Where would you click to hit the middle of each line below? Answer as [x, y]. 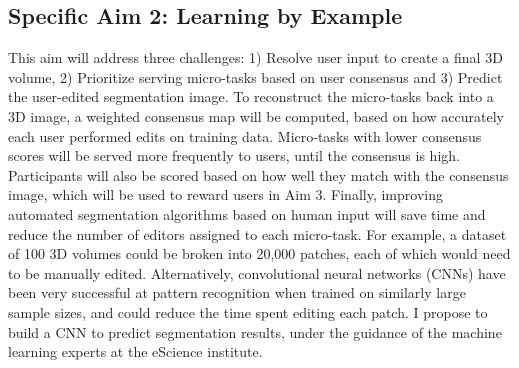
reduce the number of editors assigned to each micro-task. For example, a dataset [257, 233]
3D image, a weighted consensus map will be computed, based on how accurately [256, 115]
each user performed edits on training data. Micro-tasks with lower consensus [245, 135]
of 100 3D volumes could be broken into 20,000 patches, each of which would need [259, 253]
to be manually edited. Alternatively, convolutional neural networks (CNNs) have [257, 272]
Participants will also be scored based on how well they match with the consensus [258, 174]
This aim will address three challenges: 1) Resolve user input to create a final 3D [255, 57]
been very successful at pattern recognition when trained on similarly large [237, 292]
